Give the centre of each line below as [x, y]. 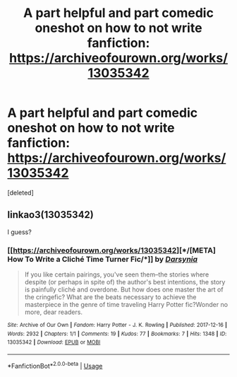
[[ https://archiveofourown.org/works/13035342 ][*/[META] [112, 250]
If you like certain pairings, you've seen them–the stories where [117, 274]
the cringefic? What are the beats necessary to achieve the [110, 297]
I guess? [19, 232]
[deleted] [20, 192]
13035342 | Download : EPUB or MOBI [54, 342]
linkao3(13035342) [50, 215]
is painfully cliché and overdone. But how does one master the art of [124, 290]
